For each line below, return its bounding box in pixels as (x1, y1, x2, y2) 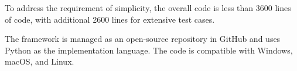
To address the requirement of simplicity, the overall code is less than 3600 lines (5, 2, 291, 13)
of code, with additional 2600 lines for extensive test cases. (5, 13, 215, 25)
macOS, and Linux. (5, 55, 74, 68)
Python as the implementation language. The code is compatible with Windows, (5, 44, 293, 56)
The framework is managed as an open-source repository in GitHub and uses (5, 33, 281, 45)
